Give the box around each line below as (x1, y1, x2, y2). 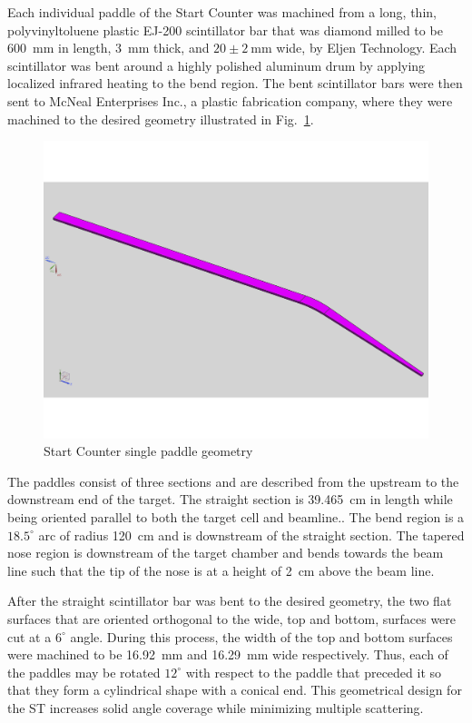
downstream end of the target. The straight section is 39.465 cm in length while (7, 490, 453, 509)
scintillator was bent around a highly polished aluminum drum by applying (7, 55, 426, 74)
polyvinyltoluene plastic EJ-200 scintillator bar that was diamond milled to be (7, 20, 443, 39)
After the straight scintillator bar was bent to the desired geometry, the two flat (7, 591, 452, 610)
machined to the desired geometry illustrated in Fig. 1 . (7, 109, 314, 128)
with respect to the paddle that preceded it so (185, 662, 442, 681)
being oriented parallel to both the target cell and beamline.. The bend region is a (7, 508, 465, 527)
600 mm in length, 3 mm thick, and (7, 38, 210, 57)
